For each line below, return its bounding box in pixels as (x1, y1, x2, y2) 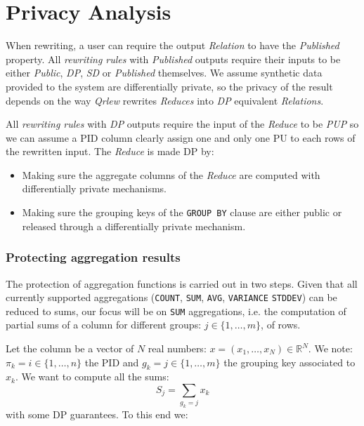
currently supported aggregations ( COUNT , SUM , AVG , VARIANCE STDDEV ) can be (6, 290, 337, 305)
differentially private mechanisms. (22, 181, 167, 196)
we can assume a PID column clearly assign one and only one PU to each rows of (6, 130, 356, 145)
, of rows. (261, 317, 301, 332)
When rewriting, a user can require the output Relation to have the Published (6, 38, 339, 53)
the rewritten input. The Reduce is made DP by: (6, 144, 214, 159)
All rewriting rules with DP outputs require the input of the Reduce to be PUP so (6, 117, 359, 131)
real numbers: (148, 341, 207, 356)
